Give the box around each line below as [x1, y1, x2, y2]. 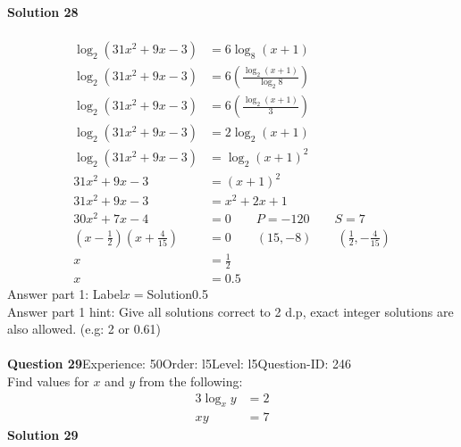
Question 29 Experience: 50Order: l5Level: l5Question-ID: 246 [7, 354, 351, 373]
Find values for [7, 372, 89, 390]
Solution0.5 [147, 285, 209, 303]
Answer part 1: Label [7, 285, 123, 303]
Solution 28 [7, 3, 79, 21]
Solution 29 [7, 426, 79, 444]
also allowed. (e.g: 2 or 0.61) [7, 319, 161, 338]
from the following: [138, 372, 243, 390]
